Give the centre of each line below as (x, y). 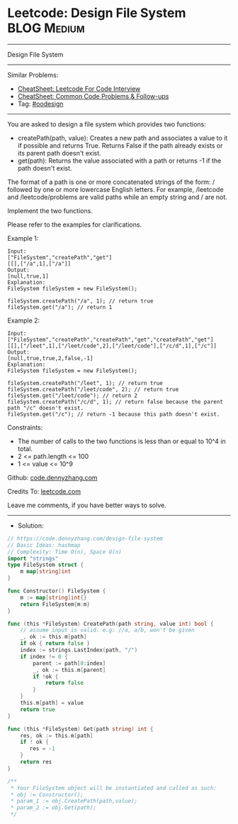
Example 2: (24, 320)
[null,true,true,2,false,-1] (50, 358)
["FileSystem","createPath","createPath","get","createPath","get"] (110, 340)
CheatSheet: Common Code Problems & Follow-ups (93, 96)
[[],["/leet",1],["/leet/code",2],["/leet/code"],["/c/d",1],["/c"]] (112, 346)
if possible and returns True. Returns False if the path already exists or (120, 145)
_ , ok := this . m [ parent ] (69, 670)
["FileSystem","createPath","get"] (60, 257)
